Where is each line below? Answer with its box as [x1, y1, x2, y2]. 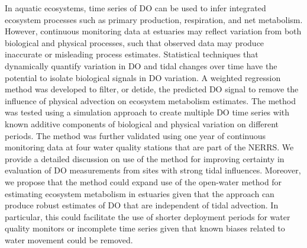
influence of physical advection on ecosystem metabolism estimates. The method [5, 94, 296, 107]
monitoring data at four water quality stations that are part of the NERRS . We [5, 141, 294, 153]
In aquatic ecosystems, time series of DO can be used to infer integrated [5, 2, 266, 14]
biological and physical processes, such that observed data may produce [5, 36, 264, 49]
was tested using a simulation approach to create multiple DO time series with [5, 106, 290, 118]
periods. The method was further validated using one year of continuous [5, 129, 266, 141]
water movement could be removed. [5, 233, 133, 246]
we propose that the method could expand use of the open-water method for [5, 175, 282, 188]
